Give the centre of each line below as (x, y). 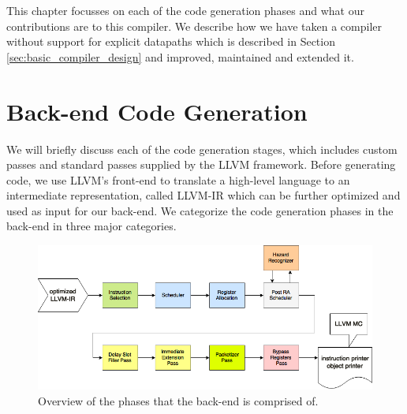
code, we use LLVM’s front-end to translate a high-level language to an (178, 179)
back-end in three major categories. (91, 226)
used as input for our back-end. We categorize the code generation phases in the (200, 210)
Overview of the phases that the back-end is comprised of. (178, 400)
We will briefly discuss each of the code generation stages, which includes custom (202, 149)
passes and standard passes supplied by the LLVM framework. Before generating (201, 164)
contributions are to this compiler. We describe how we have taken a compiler (194, 26)
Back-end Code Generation (157, 111)
